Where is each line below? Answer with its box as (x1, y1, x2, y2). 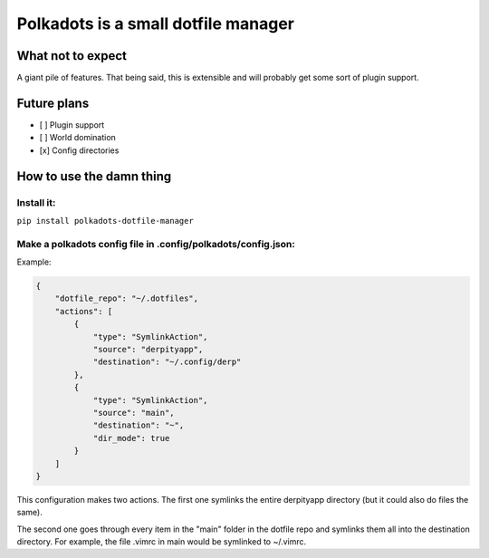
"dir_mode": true (92, 433, 170, 443)
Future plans (16, 95, 90, 111)
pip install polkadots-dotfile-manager (16, 216, 194, 226)
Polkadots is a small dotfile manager (16, 14, 294, 34)
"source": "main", (92, 408, 176, 418)
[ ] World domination (39, 132, 117, 143)
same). (16, 507, 43, 518)
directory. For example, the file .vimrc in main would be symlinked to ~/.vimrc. (16, 536, 307, 547)
